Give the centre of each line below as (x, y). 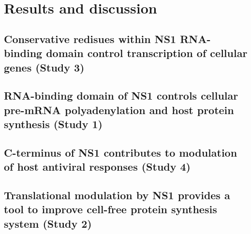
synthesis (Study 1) (53, 124)
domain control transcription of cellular (147, 53)
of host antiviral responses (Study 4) (97, 167)
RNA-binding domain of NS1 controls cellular (121, 95)
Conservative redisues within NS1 (90, 38)
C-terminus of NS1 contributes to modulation (121, 152)
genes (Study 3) (44, 67)
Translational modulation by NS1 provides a (117, 195)
